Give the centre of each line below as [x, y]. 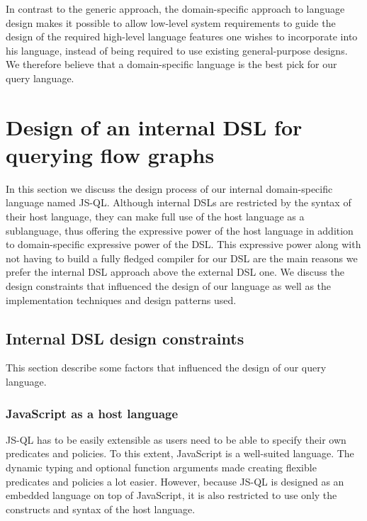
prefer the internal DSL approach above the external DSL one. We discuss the [175, 272]
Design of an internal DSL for [154, 127]
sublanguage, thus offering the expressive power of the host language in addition [180, 230]
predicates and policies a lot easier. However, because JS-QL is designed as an [175, 481]
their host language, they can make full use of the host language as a [155, 217]
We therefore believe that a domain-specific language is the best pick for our [171, 64]
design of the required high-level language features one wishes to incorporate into [182, 37]
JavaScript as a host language [92, 413]
